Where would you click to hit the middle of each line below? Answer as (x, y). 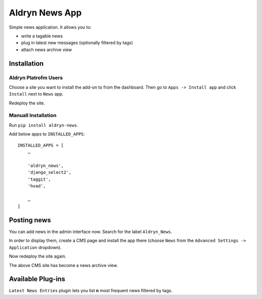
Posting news (30, 220)
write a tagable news (42, 36)
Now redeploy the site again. (38, 256)
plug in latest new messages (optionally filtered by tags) (77, 43)
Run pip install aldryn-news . (44, 125)
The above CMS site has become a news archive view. (64, 265)
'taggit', (39, 179)
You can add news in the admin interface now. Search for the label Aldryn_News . (90, 232)
